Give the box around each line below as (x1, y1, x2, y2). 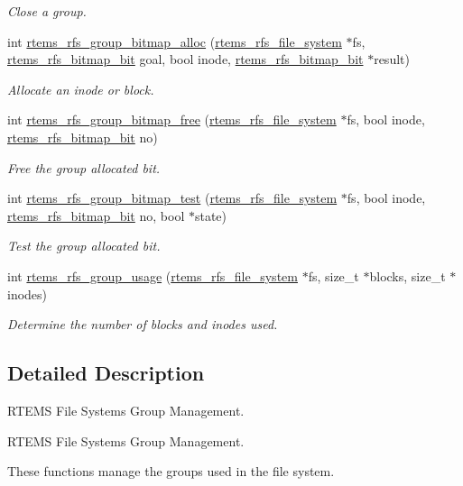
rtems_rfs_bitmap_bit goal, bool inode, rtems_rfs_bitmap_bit (7, 50, 364, 69)
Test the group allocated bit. (7, 236, 161, 255)
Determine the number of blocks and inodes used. (7, 315, 278, 334)
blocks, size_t (369, 266, 446, 285)
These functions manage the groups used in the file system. (7, 462, 335, 481)
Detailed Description (7, 359, 205, 387)
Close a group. (7, 2, 87, 20)
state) (194, 206, 227, 225)
